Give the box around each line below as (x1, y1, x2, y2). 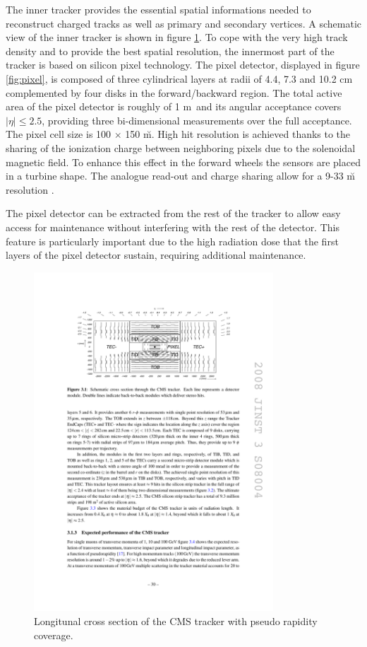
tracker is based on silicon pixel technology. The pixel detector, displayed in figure (6, 57, 360, 72)
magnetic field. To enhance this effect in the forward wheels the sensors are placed (6, 154, 361, 169)
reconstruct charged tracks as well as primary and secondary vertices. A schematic (6, 16, 361, 30)
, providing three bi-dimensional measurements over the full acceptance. (42, 112, 352, 127)
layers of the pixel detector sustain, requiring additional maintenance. (6, 247, 306, 262)
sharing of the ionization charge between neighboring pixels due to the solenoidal (6, 140, 356, 155)
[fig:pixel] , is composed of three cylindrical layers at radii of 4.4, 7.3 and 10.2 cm (6, 71, 353, 86)
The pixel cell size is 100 (6, 127, 112, 141)
